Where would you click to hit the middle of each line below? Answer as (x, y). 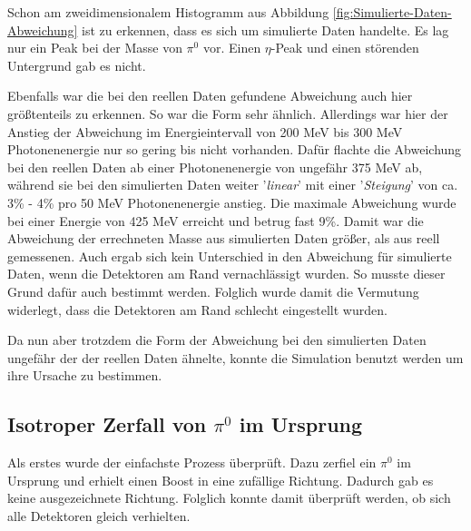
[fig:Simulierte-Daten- (392, 12)
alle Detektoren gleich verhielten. (99, 515)
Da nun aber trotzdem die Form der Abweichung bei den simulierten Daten (217, 340)
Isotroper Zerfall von (107, 424)
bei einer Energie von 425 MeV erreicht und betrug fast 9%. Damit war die (216, 220)
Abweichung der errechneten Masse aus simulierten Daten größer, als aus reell (224, 238)
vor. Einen (232, 48)
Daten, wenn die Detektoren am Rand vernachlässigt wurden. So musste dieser (226, 274)
